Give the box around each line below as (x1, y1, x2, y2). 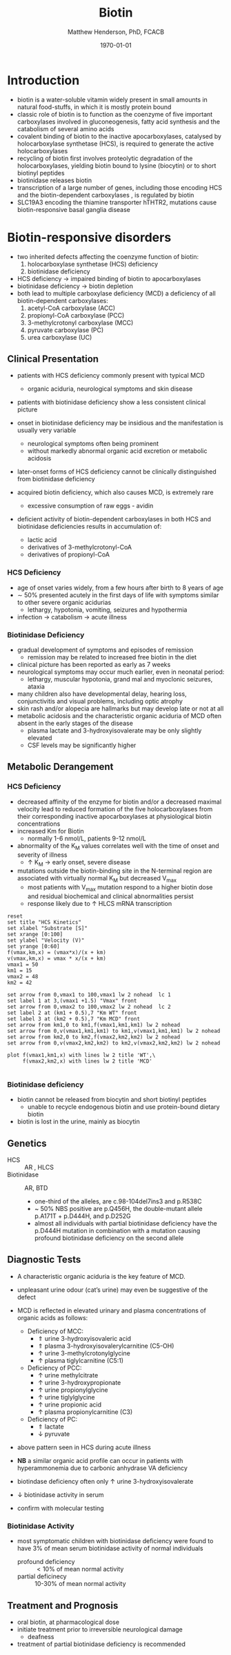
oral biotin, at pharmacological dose (17, 1618, 119, 1626)
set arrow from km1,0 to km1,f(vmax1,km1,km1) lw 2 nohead (7, 1021, 181, 1028)
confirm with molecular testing (17, 1504, 105, 1512)
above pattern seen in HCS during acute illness (17, 1443, 152, 1451)
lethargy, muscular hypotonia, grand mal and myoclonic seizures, (27, 675, 213, 684)
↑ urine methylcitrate (37, 1371, 99, 1379)
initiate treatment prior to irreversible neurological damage (17, 1625, 183, 1634)
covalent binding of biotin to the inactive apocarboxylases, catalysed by (17, 132, 222, 140)
